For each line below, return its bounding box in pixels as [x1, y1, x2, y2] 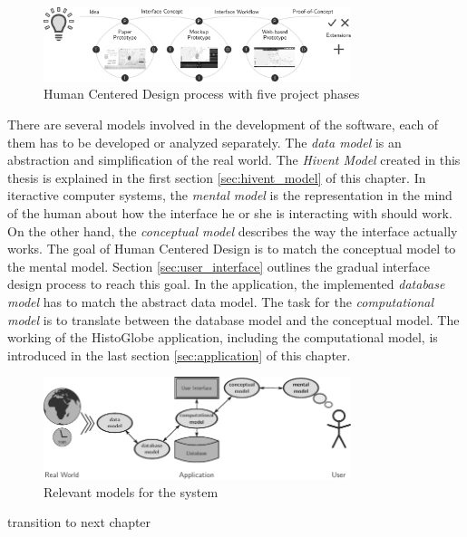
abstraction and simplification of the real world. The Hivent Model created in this [7, 150, 461, 169]
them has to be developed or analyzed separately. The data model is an [7, 132, 402, 151]
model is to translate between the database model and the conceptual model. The [7, 310, 460, 329]
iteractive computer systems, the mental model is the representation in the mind [7, 186, 452, 205]
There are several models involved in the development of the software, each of [7, 115, 439, 133]
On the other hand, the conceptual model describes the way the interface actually [7, 221, 458, 240]
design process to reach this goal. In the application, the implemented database [7, 274, 445, 293]
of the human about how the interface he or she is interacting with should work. [7, 203, 452, 222]
